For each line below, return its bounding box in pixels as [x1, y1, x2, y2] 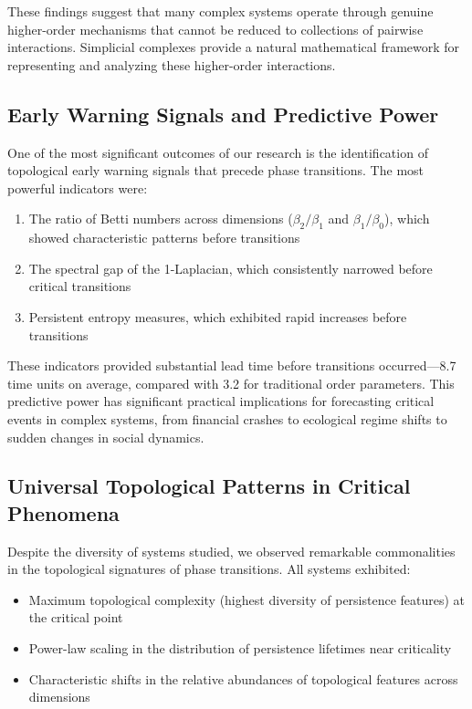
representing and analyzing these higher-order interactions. [7, 55, 336, 74]
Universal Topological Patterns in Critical [7, 472, 411, 500]
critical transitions [28, 276, 131, 296]
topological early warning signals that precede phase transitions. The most [7, 161, 425, 180]
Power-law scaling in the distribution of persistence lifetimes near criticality [28, 639, 452, 658]
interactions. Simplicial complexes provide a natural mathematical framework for [7, 37, 460, 57]
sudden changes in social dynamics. [7, 427, 205, 446]
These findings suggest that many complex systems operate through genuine [7, 2, 434, 20]
